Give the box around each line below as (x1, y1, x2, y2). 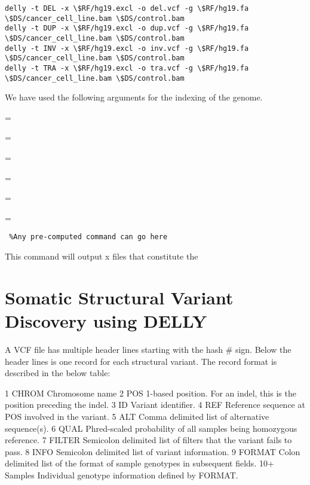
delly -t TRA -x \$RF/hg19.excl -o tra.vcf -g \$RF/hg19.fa (5, 63, 249, 72)
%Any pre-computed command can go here (9, 233, 168, 242)
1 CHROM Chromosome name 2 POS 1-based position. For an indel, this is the (5, 386, 296, 399)
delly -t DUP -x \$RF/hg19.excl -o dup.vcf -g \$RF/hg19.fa (5, 24, 249, 33)
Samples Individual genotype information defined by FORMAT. (5, 468, 238, 481)
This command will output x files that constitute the (5, 250, 198, 263)
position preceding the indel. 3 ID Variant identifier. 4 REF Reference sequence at (5, 398, 305, 411)
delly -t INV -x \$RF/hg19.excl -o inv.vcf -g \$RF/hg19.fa (5, 44, 249, 53)
